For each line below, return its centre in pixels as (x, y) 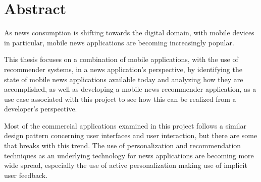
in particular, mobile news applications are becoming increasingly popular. (119, 42)
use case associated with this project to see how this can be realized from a (120, 99)
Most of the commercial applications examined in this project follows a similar (125, 125)
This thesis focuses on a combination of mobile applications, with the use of (121, 59)
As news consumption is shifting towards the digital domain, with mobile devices (129, 33)
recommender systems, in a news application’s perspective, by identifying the (123, 69)
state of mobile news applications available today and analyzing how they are (124, 79)
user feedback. (26, 175)
